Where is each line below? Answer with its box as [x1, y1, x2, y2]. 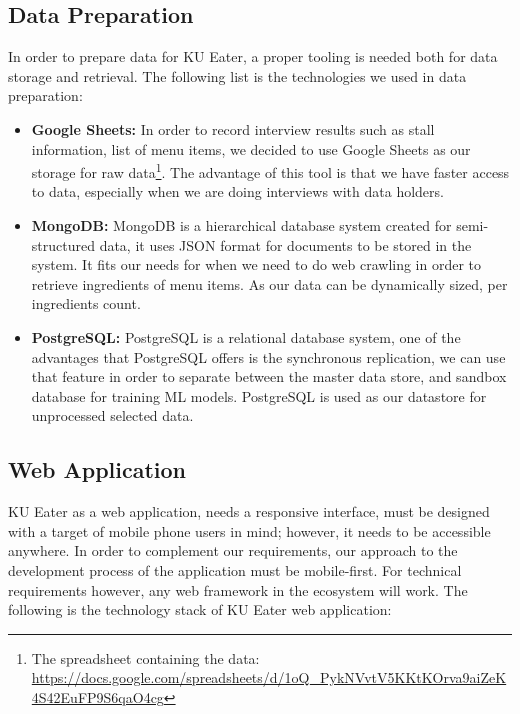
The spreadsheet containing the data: [31, 647, 260, 668]
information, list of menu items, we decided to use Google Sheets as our [31, 138, 471, 159]
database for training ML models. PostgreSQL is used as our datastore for [31, 385, 487, 406]
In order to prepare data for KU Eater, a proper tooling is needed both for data [8, 46, 498, 67]
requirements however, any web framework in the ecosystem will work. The [8, 579, 468, 600]
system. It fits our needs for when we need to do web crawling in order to [31, 254, 482, 275]
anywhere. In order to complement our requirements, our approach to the [8, 540, 458, 561]
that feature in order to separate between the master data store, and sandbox [31, 366, 507, 387]
